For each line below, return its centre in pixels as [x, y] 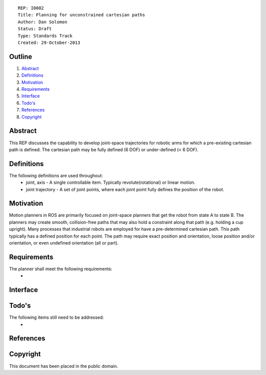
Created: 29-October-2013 [49, 42]
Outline [20, 57]
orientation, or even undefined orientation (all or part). [64, 243]
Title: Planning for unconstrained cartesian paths [82, 15]
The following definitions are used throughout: [56, 175]
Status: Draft [35, 29]
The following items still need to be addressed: [57, 317]
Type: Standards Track [45, 36]
